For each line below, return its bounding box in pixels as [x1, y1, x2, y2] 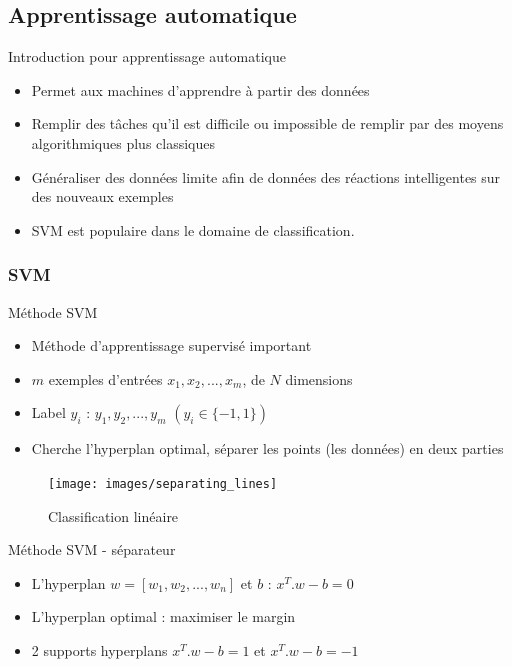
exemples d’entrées [48, 368, 163, 389]
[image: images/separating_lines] [48, 476, 278, 491]
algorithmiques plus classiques [31, 132, 216, 153]
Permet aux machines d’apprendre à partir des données [31, 79, 370, 100]
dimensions [285, 368, 353, 389]
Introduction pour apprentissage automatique [8, 46, 286, 67]
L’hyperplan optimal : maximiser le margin [31, 606, 296, 627]
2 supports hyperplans [31, 639, 168, 660]
